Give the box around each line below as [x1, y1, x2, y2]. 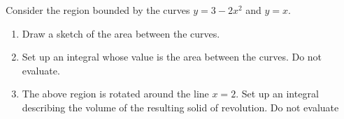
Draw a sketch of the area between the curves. [22, 26, 220, 40]
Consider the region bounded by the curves [6, 3, 190, 17]
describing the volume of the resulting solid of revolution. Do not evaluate [22, 100, 339, 114]
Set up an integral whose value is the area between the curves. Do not [22, 49, 322, 64]
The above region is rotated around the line [22, 86, 209, 101]
